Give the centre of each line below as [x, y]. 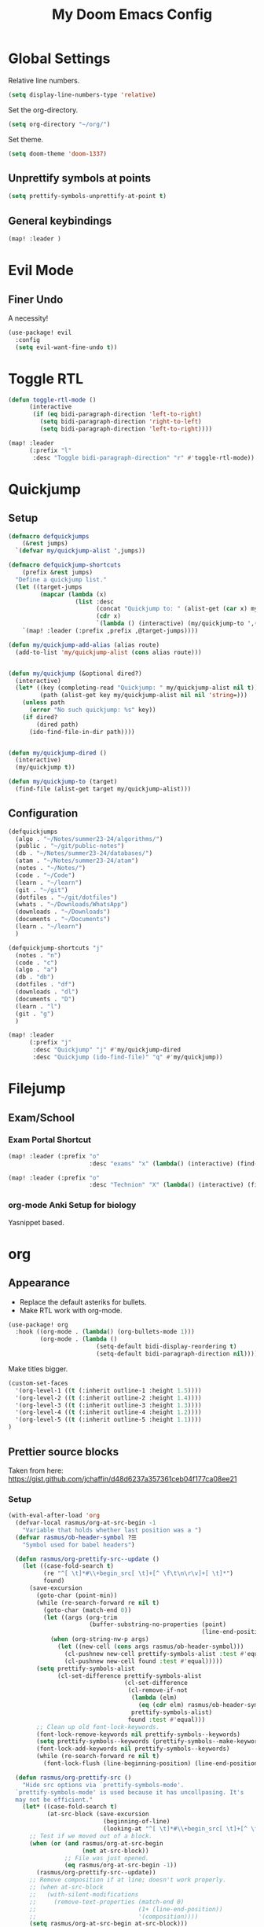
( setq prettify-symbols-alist [86, 1668]
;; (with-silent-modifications [84, 1894]
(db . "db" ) [35, 977]
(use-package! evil [40, 332]
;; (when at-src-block [66, 1888]
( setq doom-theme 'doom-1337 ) [58, 154]
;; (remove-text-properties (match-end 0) [106, 1902]
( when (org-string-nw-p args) [99, 1639]
